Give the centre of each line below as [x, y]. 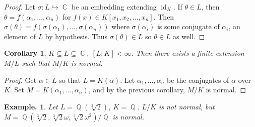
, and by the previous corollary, [137, 90]
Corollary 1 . [25, 53]
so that [70, 80]
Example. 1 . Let [31, 106]
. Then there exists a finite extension [188, 53]
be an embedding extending [114, 7]
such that [36, 62]
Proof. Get [20, 80]
